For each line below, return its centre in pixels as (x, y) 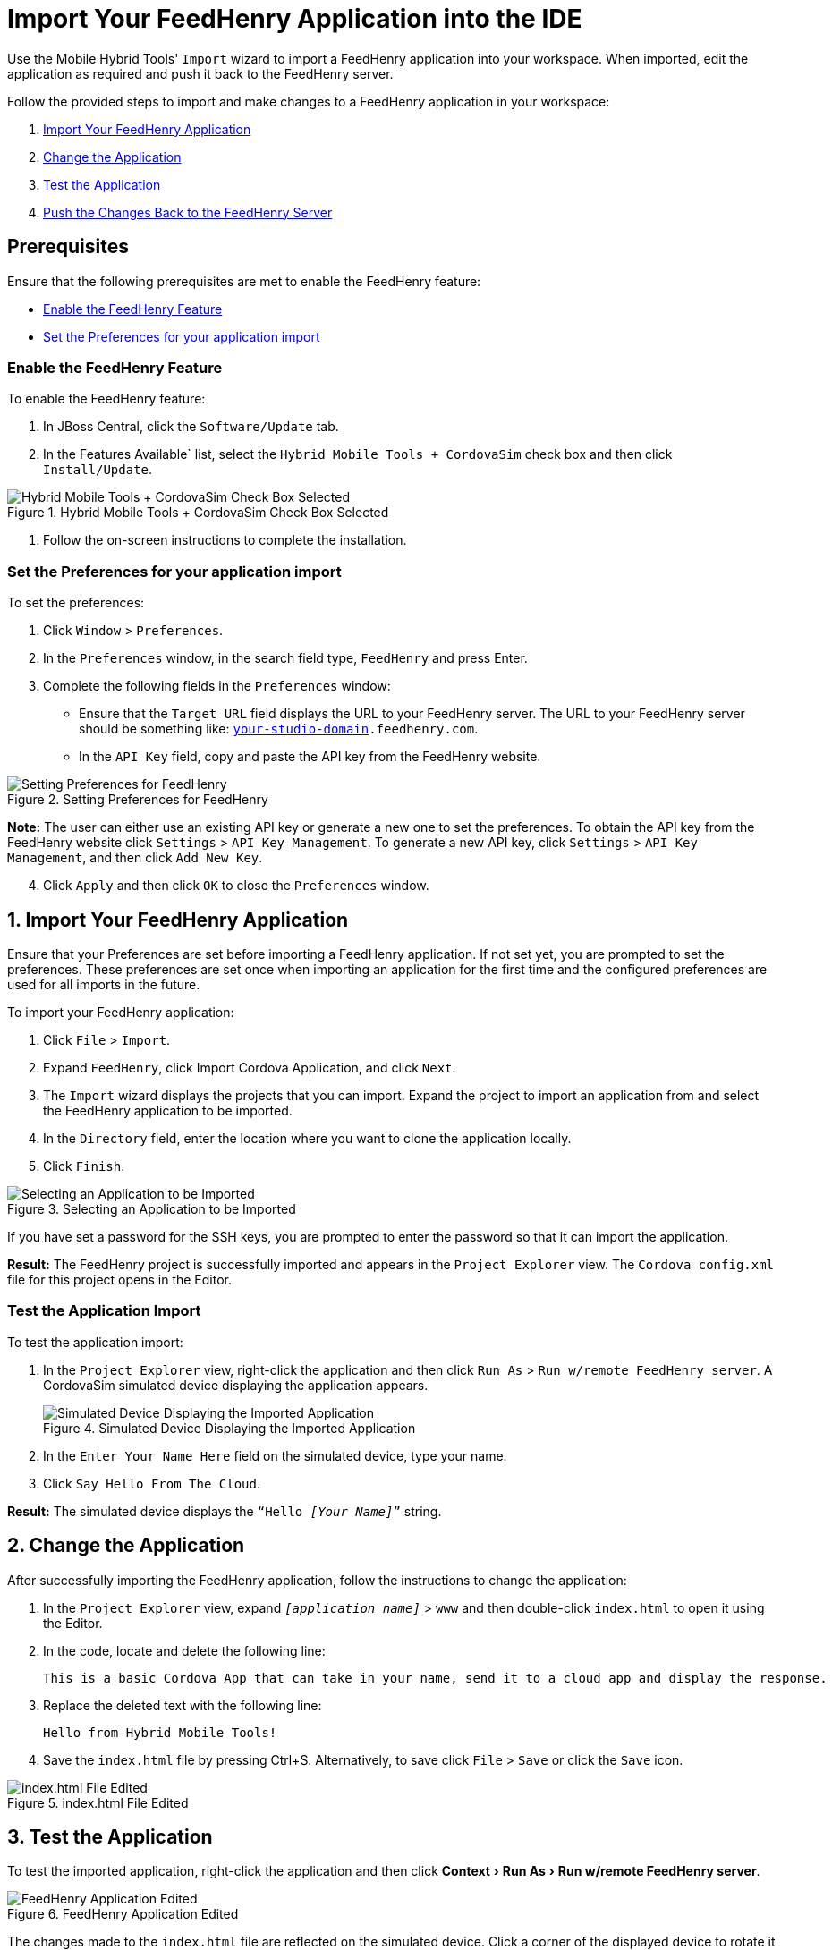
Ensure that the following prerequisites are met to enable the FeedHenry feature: (244, 281)
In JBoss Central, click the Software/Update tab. (191, 427)
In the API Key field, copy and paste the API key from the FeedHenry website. (310, 757)
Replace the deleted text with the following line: (183, 1705)
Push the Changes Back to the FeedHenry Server (188, 212)
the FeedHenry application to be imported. (168, 1110)
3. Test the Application (110, 1836)
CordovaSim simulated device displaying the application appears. (236, 1385)
